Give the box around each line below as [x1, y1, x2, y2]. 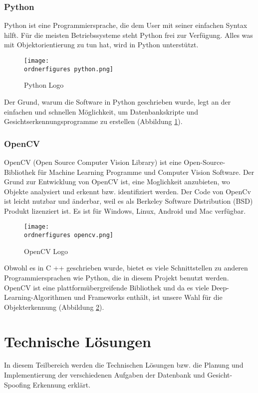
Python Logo [24, 80, 64, 90]
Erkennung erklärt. [32, 379, 91, 390]
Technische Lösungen [4, 331, 151, 351]
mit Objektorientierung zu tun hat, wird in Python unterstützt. [4, 39, 199, 50]
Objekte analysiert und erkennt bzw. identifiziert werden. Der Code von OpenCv [4, 186, 251, 196]
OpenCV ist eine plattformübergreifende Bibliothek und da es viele [4, 282, 209, 292]
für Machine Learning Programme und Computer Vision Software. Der [37, 166, 255, 177]
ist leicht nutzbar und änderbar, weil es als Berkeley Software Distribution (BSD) [4, 196, 253, 206]
